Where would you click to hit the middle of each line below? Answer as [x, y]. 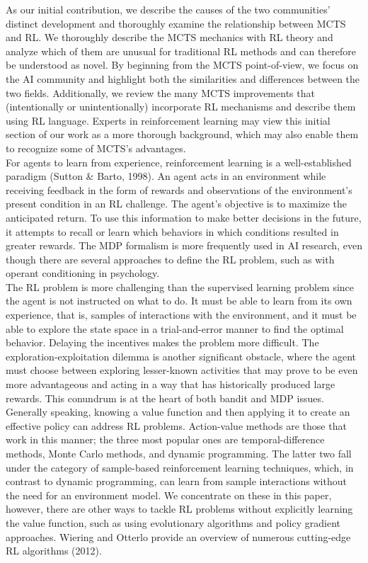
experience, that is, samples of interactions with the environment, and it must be [181, 315]
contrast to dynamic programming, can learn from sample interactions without [176, 481]
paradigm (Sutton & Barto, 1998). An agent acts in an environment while [166, 176]
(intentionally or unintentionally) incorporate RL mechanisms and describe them [181, 107]
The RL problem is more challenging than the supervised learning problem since [180, 286]
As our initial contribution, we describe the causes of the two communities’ [168, 9]
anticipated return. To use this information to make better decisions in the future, [184, 217]
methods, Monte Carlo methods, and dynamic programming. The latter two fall [179, 453]
